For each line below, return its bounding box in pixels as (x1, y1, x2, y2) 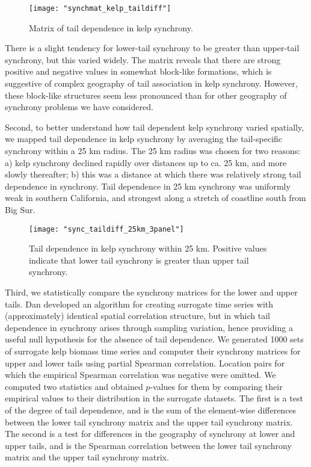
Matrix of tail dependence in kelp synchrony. (29, 21, 193, 34)
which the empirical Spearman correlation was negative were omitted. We (5, 368, 276, 381)
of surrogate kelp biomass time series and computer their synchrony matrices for (5, 344, 301, 357)
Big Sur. (5, 203, 35, 215)
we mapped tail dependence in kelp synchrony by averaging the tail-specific (5, 132, 283, 145)
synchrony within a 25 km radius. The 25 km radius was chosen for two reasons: (5, 144, 301, 156)
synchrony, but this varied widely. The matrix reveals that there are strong (5, 53, 281, 66)
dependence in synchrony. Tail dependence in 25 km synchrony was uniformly (5, 179, 291, 192)
